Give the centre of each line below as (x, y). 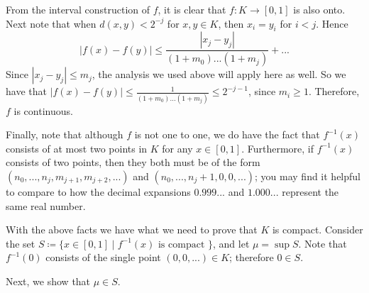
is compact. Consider (318, 230)
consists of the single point (103, 257)
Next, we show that (48, 281)
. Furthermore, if (278, 148)
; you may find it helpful (308, 176)
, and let (231, 243)
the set (21, 243)
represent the (310, 191)
